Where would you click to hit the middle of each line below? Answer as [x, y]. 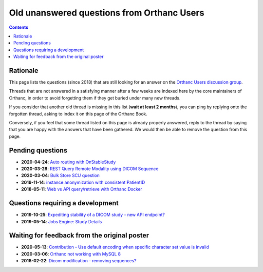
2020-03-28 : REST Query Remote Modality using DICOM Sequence [90, 169]
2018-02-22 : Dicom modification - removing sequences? [79, 261]
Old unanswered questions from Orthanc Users [107, 13]
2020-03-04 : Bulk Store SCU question [60, 175]
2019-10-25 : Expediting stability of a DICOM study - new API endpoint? [93, 215]
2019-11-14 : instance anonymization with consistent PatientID [83, 182]
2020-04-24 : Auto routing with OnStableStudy [69, 162]
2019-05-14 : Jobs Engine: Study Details [62, 221]
